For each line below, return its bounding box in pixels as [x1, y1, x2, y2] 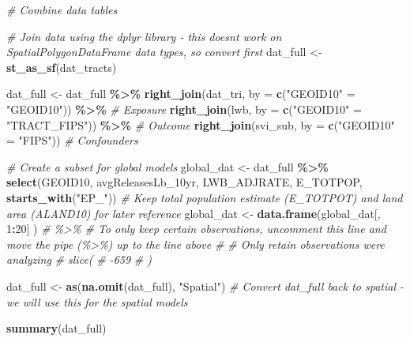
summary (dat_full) [6, 320, 107, 336]
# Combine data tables [6, 2, 118, 17]
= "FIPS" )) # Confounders [6, 132, 138, 148]
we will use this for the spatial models [6, 293, 188, 310]
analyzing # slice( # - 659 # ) [6, 251, 152, 268]
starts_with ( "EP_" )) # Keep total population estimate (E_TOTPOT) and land [6, 189, 403, 205]
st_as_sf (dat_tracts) [6, 58, 117, 75]
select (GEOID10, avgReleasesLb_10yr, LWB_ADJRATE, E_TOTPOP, [6, 174, 363, 190]
